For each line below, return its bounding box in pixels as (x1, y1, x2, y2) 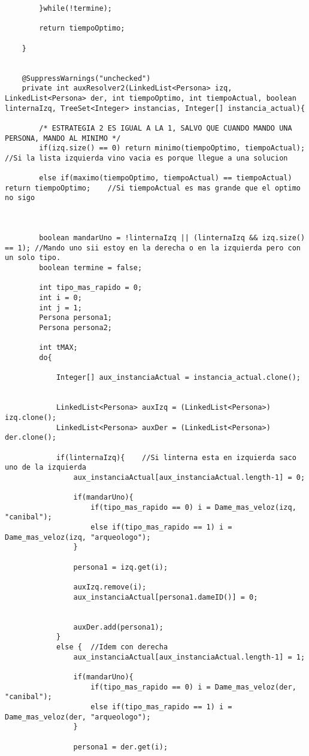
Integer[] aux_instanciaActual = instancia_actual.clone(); (56, 373, 301, 382)
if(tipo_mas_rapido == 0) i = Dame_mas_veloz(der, (90, 682, 296, 691)
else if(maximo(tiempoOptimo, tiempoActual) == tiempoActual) (39, 174, 292, 183)
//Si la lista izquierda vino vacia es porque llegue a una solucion (5, 153, 288, 162)
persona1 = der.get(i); (73, 742, 168, 751)
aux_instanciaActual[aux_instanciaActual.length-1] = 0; (73, 473, 305, 482)
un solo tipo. (5, 253, 61, 262)
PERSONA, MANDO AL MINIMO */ (5, 134, 121, 143)
